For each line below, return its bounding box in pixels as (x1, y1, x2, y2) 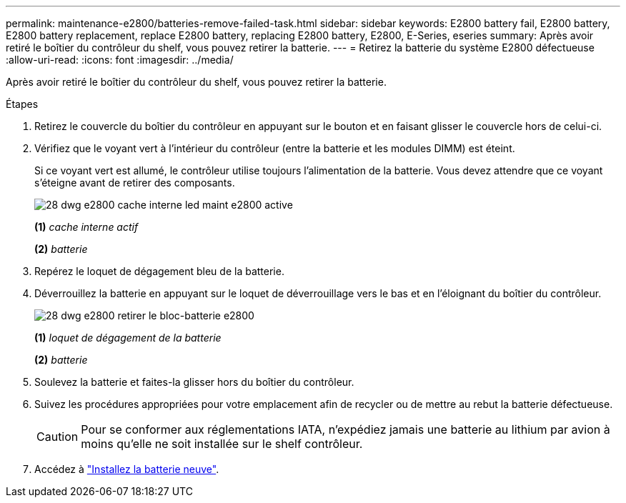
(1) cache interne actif (34, 221, 139, 233)
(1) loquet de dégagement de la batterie (34, 332, 222, 344)
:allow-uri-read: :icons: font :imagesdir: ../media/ (6, 54, 234, 66)
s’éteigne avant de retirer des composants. (34, 176, 235, 189)
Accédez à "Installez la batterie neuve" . (34, 463, 219, 475)
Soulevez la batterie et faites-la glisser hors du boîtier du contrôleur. (34, 376, 354, 388)
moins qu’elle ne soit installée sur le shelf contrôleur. (81, 437, 363, 451)
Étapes (6, 98, 39, 110)
